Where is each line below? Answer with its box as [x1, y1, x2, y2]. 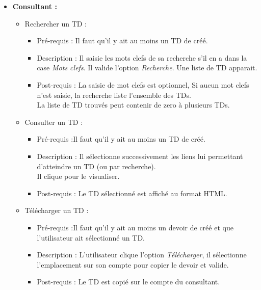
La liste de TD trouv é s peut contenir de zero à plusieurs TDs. [37, 99, 230, 110]
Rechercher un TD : [24, 18, 87, 29]
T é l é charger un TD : [24, 205, 89, 216]
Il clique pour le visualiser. [37, 171, 120, 181]
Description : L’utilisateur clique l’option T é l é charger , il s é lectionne [37, 249, 247, 260]
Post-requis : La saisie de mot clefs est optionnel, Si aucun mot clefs [37, 79, 249, 90]
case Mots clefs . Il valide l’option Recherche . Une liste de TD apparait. [37, 62, 257, 73]
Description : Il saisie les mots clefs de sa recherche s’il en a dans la [37, 52, 247, 63]
